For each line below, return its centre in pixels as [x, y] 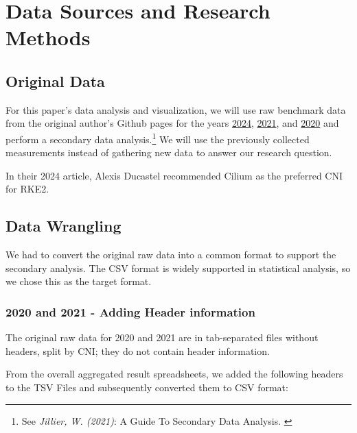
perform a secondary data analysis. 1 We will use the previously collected [158, 138]
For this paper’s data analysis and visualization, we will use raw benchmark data [176, 109]
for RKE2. [27, 189]
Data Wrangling [64, 226]
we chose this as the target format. [79, 281]
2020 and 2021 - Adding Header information [130, 311]
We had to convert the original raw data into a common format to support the [171, 255]
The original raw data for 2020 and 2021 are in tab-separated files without [162, 337]
